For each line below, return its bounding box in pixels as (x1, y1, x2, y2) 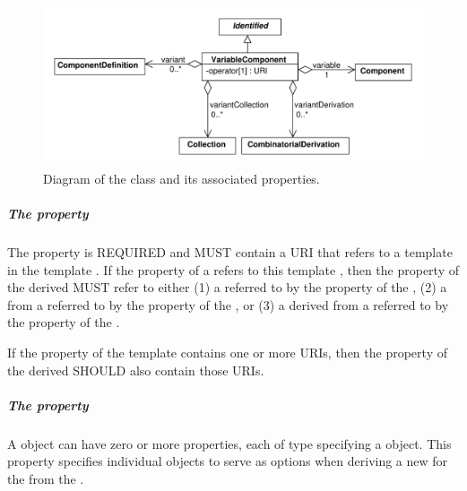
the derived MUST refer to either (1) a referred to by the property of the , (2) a (7, 278, 447, 297)
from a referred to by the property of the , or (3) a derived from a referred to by (7, 295, 449, 314)
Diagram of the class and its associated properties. (43, 168, 320, 187)
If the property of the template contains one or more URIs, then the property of (7, 342, 447, 361)
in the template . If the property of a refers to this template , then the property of (7, 260, 459, 279)
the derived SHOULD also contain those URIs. (7, 360, 264, 379)
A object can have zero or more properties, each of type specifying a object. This (7, 434, 452, 452)
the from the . (7, 469, 84, 487)
